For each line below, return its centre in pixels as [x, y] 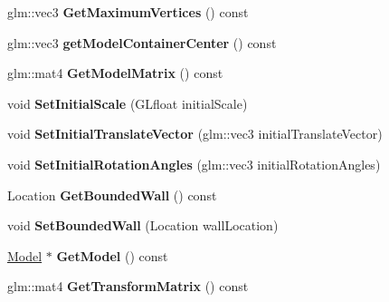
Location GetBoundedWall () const [112, 195]
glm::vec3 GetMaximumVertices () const [128, 12]
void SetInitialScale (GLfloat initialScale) [128, 103]
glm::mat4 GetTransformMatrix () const [128, 286]
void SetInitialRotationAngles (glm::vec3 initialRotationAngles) [194, 164]
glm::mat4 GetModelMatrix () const [115, 73]
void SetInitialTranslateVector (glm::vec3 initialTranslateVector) [195, 134]
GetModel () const [112, 255]
